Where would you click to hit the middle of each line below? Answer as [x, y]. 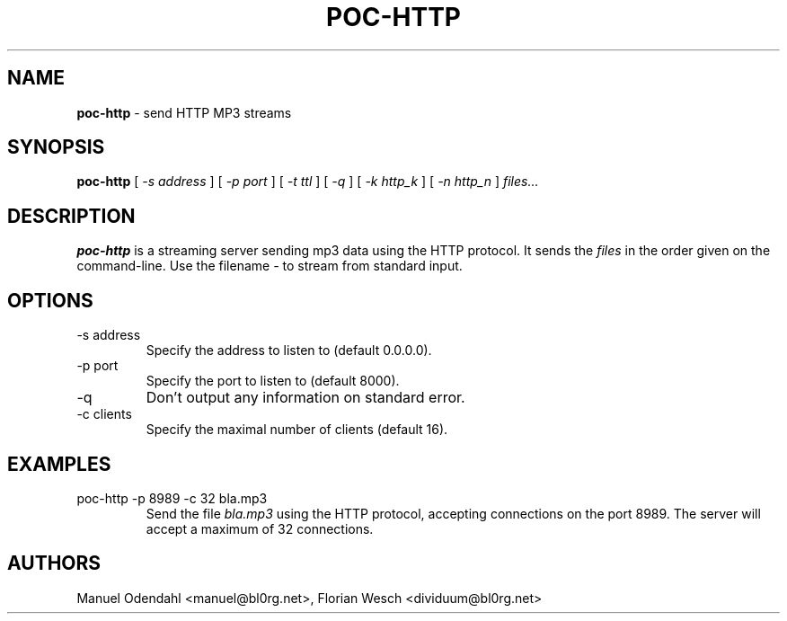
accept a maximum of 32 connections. [260, 528]
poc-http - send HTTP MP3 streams [184, 112]
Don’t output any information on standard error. [305, 398]
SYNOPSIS [56, 147]
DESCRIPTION [71, 216]
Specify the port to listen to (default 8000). [273, 381]
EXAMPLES [59, 464]
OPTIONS [50, 300]
